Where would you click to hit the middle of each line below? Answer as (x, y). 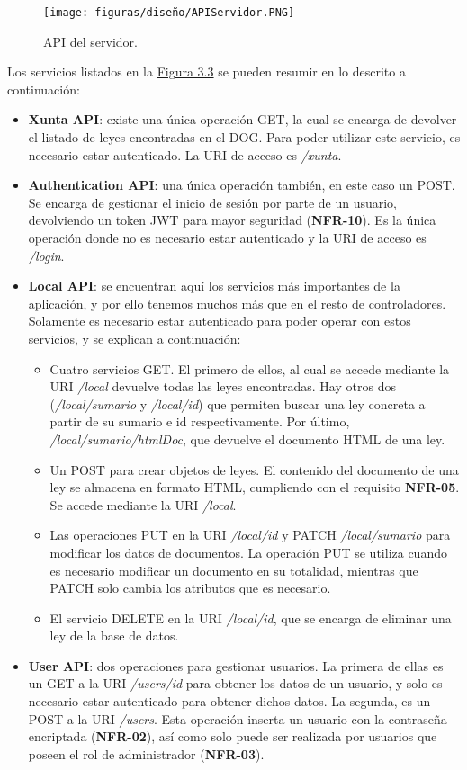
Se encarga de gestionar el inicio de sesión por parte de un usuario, (213, 202)
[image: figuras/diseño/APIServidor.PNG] (169, 13)
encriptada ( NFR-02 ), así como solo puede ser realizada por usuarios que (233, 736)
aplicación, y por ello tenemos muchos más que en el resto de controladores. (237, 303)
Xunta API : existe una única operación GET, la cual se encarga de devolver (242, 119)
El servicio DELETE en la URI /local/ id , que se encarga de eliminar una (251, 618)
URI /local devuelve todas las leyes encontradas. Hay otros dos (223, 386)
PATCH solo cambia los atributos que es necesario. (190, 588)
